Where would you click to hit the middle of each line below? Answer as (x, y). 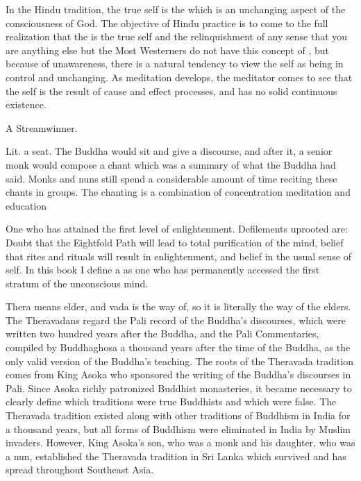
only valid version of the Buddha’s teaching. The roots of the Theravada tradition (180, 361)
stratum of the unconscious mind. (77, 283)
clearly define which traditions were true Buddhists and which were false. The (171, 402)
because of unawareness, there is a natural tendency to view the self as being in (175, 64)
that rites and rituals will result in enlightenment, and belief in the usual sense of (178, 256)
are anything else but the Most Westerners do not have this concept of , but (167, 50)
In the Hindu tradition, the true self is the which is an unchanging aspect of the (176, 9)
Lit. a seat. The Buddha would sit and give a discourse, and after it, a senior (169, 151)
